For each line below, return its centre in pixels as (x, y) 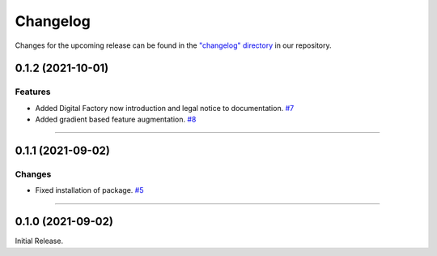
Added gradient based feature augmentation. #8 (116, 119)
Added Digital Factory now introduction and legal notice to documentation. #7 (165, 108)
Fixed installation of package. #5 (89, 190)
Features (33, 92)
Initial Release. (39, 241)
